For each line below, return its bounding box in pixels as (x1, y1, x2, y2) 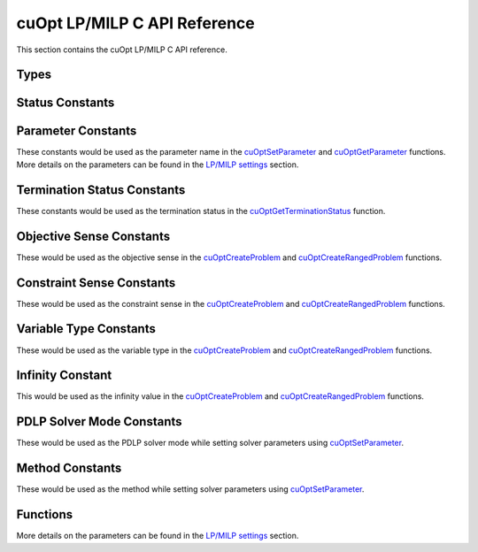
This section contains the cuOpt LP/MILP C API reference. (16, 44, 227, 55)
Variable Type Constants (16, 321, 157, 336)
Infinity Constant (16, 368, 112, 383)
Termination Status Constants (16, 182, 186, 197)
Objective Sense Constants (16, 228, 171, 243)
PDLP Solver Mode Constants (16, 414, 182, 429)
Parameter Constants (16, 124, 137, 139)
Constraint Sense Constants (16, 275, 176, 290)
